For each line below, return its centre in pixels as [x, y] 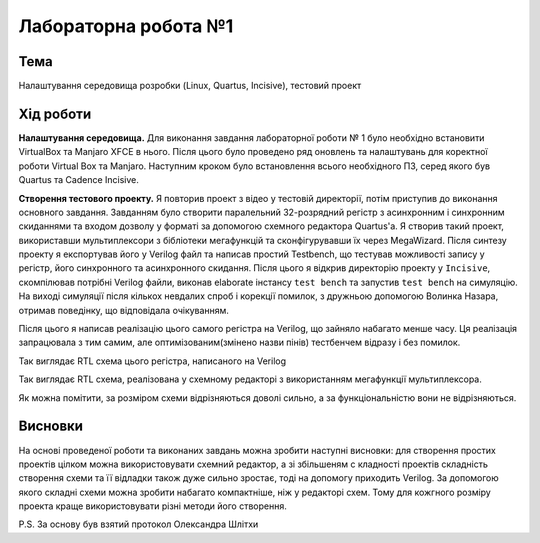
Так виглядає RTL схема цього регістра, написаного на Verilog [152, 361]
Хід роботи [55, 113]
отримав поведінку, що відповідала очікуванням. [124, 310]
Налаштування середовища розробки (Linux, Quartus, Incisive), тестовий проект [190, 86]
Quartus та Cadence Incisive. [79, 180]
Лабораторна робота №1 [126, 26]
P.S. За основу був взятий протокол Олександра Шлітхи [138, 524]
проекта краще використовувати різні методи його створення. [152, 506]
